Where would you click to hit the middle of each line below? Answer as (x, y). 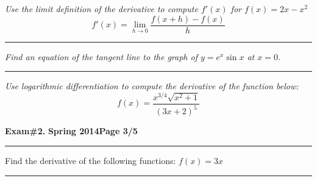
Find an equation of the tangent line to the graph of (101, 56)
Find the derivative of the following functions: (91, 160)
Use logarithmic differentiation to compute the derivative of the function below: (152, 86)
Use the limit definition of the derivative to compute (102, 9)
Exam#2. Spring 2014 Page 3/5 (71, 131)
